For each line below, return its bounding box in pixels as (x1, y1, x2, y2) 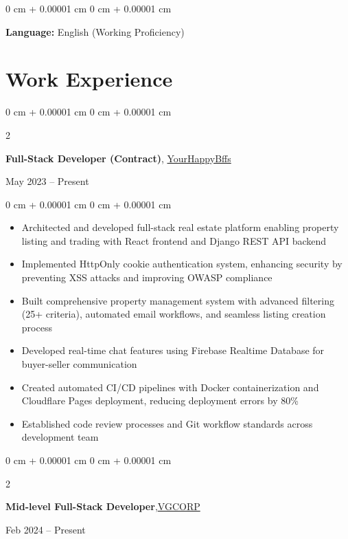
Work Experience (5, 65, 173, 93)
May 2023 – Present (5, 174, 89, 188)
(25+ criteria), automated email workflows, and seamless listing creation (21, 307, 326, 321)
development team (21, 430, 99, 444)
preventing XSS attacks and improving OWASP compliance (21, 270, 272, 285)
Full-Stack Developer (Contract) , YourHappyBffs (5, 151, 231, 165)
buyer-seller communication (21, 357, 137, 371)
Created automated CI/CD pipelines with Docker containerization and (21, 379, 319, 394)
